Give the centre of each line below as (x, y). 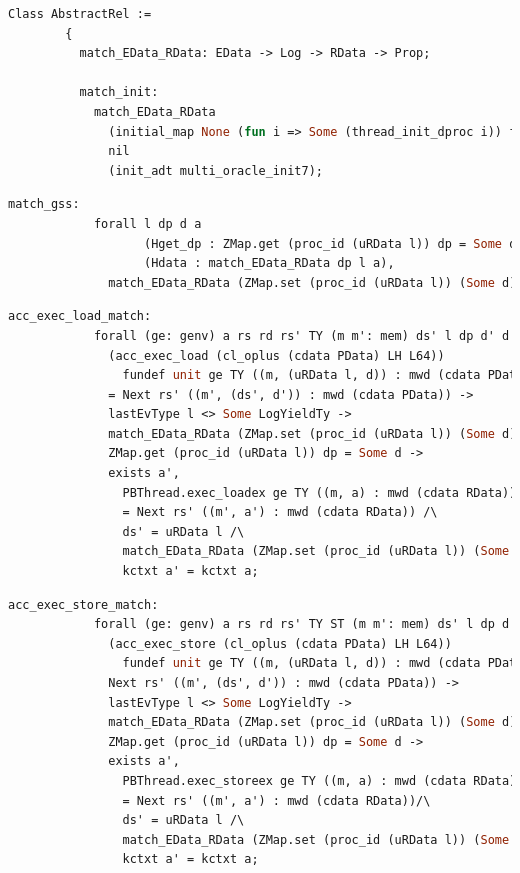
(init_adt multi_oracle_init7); (215, 170)
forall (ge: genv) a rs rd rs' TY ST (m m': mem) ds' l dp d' (305, 624)
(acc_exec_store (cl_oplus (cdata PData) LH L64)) (280, 643)
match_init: (119, 92)
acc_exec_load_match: (80, 316)
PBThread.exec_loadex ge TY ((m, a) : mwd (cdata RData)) (319, 492)
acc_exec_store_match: (83, 604)
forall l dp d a (147, 223)
